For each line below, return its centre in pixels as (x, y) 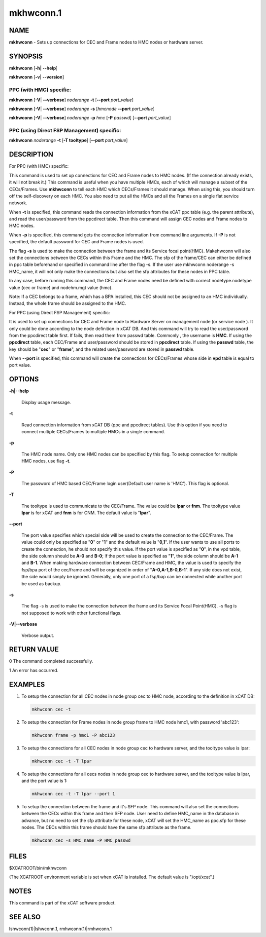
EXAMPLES (27, 684)
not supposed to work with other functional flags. (71, 613)
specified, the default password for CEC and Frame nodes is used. (77, 242)
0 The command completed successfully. (51, 661)
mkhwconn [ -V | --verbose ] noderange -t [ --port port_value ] (71, 100)
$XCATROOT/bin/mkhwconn (38, 868)
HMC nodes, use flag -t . (46, 461)
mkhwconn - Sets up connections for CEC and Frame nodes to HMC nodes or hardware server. (106, 42)
